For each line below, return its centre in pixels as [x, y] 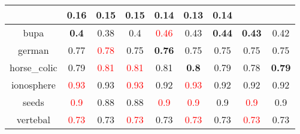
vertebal [33, 119]
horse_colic [34, 67]
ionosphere [33, 85]
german [34, 50]
